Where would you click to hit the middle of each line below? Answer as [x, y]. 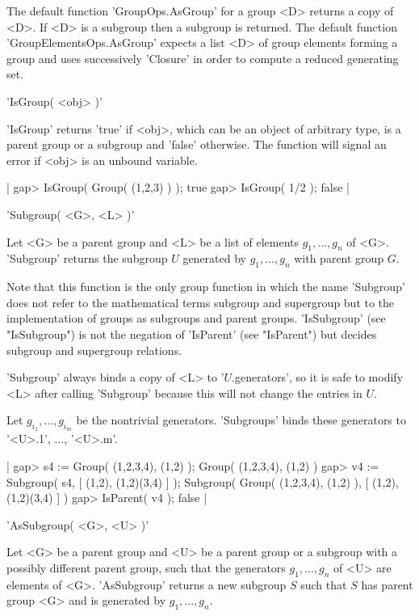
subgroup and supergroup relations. [94, 350]
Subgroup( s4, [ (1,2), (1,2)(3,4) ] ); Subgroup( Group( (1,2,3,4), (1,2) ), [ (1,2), [203, 481]
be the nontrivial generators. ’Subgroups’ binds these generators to [241, 420]
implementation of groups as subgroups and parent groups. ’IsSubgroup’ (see [196, 318]
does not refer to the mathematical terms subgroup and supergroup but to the [201, 302]
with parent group [339, 258]
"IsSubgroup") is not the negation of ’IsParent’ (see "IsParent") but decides [192, 333]
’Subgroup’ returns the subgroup [87, 258]
